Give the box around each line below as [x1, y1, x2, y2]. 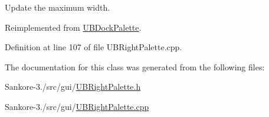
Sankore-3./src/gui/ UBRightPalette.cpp [5, 100, 149, 112]
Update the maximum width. [5, 1, 110, 13]
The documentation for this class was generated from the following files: [5, 60, 265, 73]
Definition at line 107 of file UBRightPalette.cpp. [5, 41, 182, 53]
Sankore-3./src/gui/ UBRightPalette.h [5, 80, 141, 93]
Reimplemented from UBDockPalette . [5, 21, 142, 33]
